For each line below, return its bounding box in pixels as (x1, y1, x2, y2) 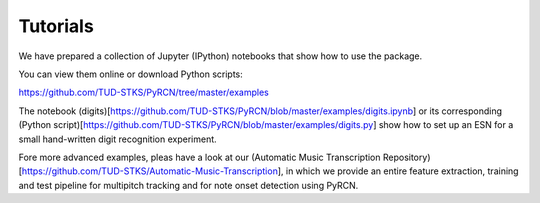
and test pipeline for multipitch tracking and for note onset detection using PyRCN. (18, 179, 359, 191)
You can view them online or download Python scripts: (18, 68, 244, 80)
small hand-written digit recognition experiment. (18, 133, 217, 145)
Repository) (382, 151, 431, 163)
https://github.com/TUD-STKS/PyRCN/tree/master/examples (18, 86, 269, 99)
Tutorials (18, 15, 94, 37)
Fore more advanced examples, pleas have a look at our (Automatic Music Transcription (18, 151, 381, 163)
